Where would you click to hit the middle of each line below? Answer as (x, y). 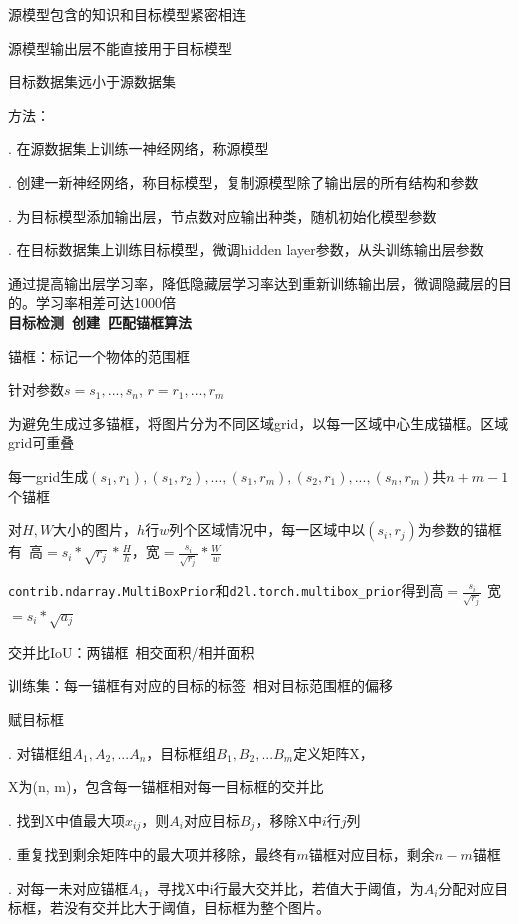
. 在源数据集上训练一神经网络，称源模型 (138, 148)
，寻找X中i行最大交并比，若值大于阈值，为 (283, 887)
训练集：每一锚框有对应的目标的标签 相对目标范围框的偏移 (200, 685)
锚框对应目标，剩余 (371, 854)
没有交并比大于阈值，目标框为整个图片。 (196, 907)
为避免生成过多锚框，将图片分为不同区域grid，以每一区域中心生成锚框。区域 (258, 422)
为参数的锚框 (459, 529)
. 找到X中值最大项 (67, 819)
